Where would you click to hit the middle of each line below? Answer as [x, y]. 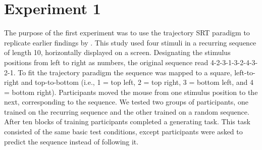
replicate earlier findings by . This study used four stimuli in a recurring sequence [130, 42]
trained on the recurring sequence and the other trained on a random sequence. [127, 111]
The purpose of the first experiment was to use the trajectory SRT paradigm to [127, 33]
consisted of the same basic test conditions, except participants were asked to [123, 132]
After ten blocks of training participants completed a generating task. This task [127, 121]
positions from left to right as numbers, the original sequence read [106, 62]
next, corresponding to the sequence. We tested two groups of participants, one [126, 102]
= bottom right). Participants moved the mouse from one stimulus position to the [131, 92]
